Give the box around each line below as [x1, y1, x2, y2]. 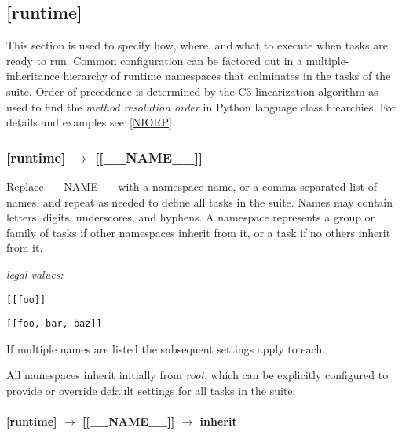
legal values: [6, 265, 64, 282]
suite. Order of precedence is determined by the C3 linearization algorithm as [6, 82, 378, 99]
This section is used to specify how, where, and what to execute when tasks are [6, 37, 388, 53]
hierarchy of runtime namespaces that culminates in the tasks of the [63, 68, 391, 84]
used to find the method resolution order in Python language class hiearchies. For [6, 98, 397, 115]
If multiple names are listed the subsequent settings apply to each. [6, 340, 326, 356]
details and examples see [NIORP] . [6, 114, 175, 130]
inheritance [6, 68, 60, 84]
